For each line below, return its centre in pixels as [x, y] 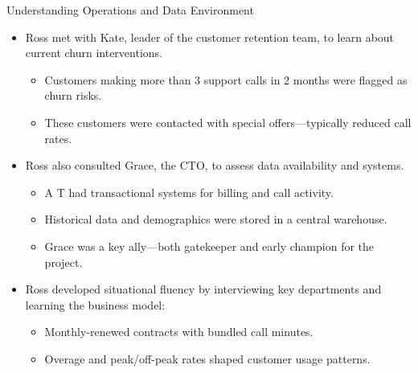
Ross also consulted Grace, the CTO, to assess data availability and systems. [215, 165]
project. [64, 262]
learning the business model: [95, 304]
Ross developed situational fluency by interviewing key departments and [203, 289]
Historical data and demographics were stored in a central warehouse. [216, 219]
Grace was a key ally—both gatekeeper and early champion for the [209, 246]
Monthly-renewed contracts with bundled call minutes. [179, 332]
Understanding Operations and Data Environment [130, 10]
